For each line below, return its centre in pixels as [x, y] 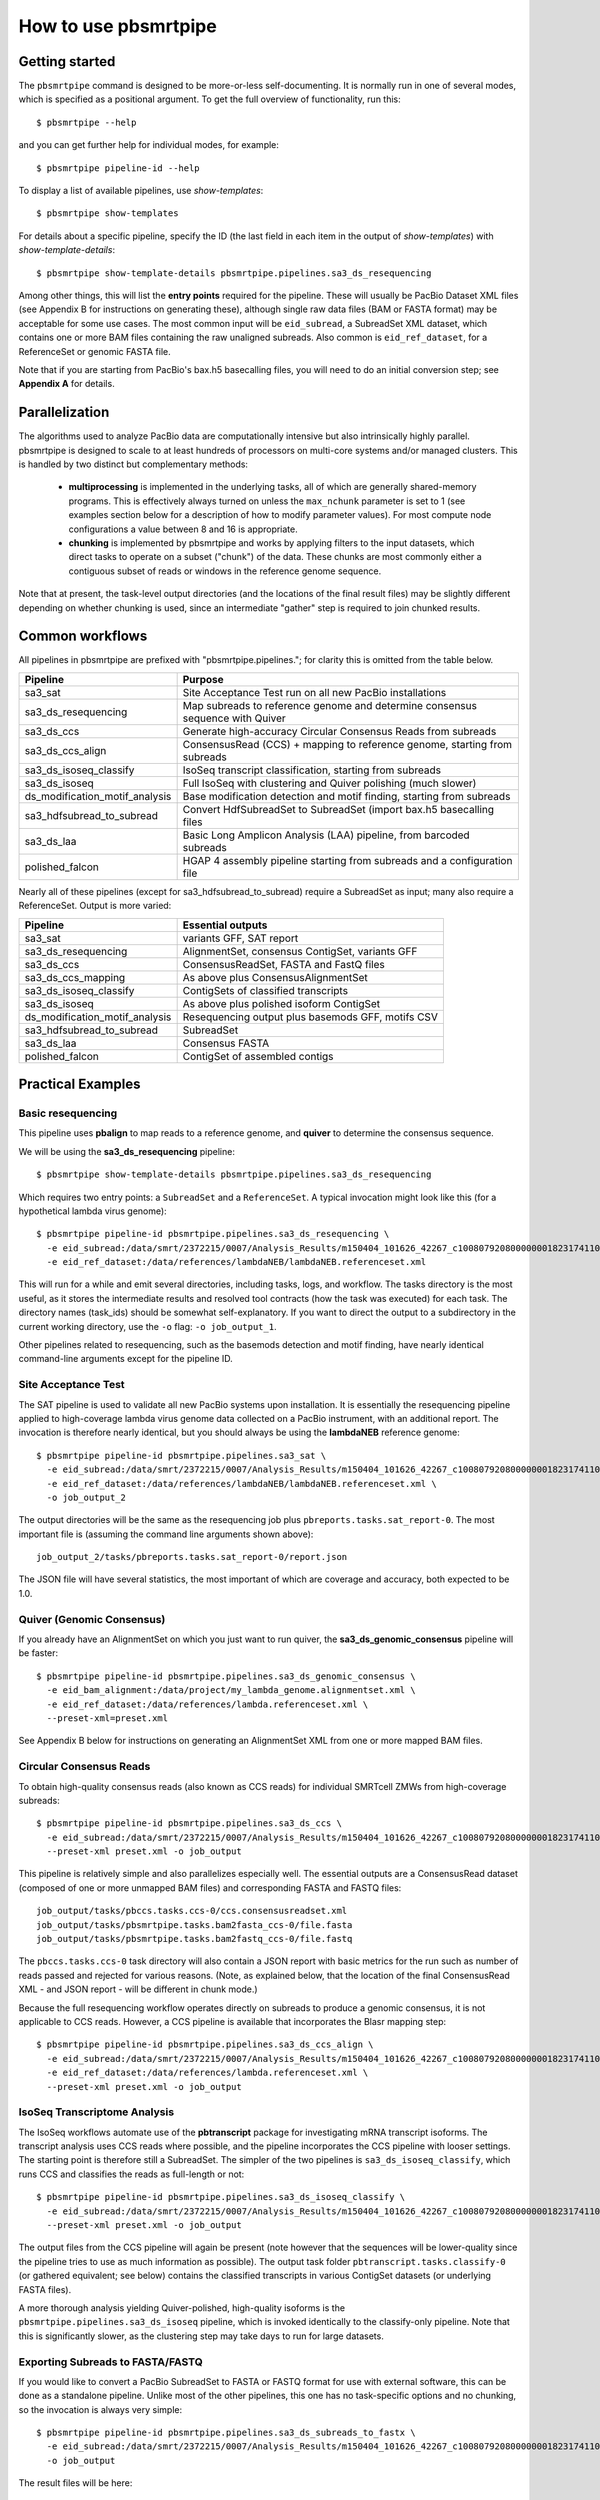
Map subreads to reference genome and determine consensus [329, 705]
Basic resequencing [68, 1113]
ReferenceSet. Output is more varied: [95, 906]
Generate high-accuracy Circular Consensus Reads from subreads [339, 731]
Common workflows [83, 636]
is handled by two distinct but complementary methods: [133, 464]
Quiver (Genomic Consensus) [92, 1619]
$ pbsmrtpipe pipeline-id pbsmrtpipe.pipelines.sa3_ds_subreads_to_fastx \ [226, 2433]
